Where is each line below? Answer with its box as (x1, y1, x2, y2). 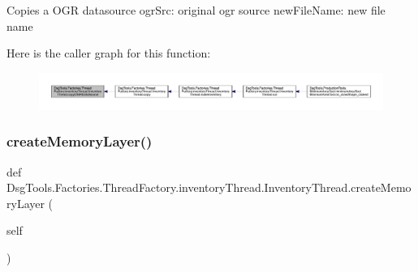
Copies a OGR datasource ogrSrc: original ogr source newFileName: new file (6, 2, 386, 18)
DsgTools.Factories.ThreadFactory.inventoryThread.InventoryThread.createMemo (6, 179, 412, 196)
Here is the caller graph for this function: (6, 45, 211, 62)
